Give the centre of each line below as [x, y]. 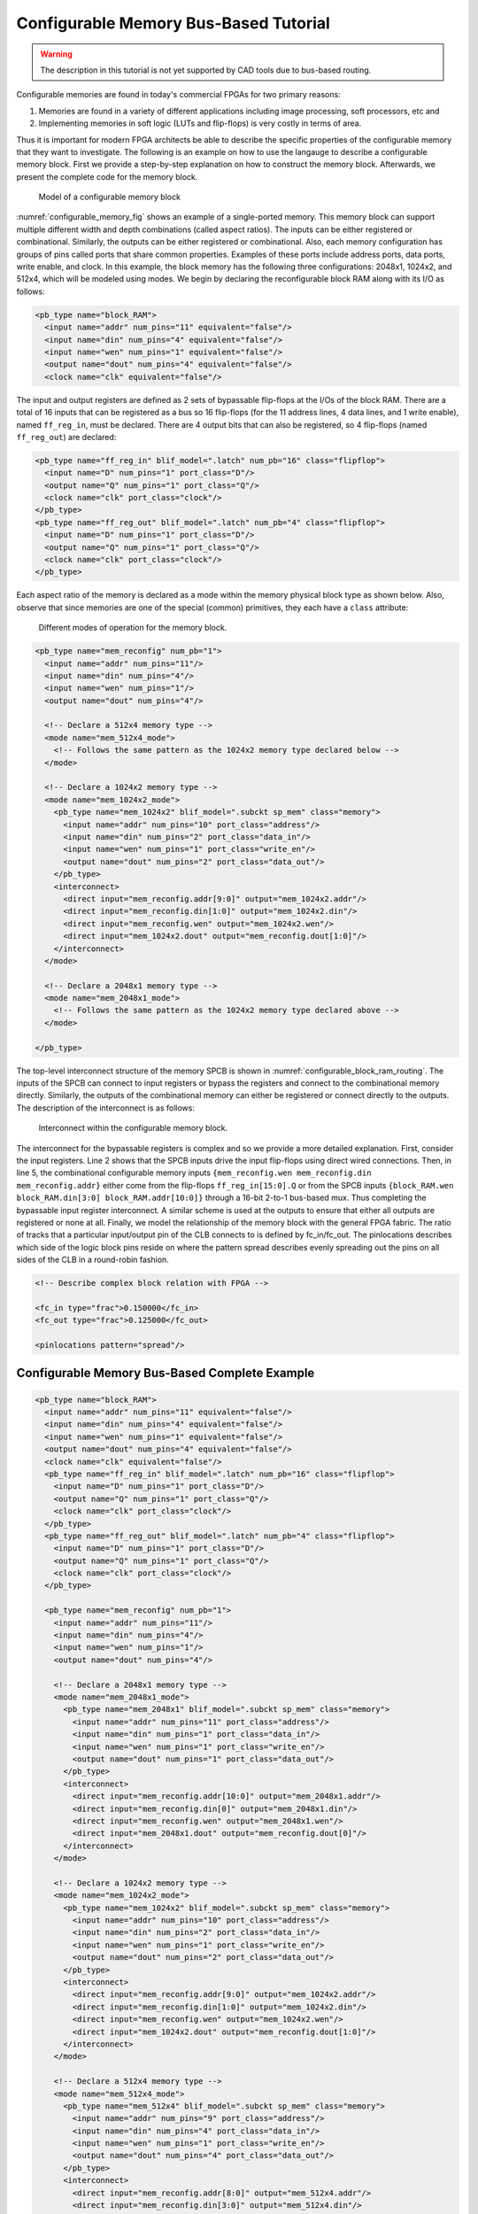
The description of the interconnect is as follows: [105, 1108]
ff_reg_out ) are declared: [66, 437]
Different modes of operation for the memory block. [133, 628]
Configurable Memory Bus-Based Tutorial [173, 23]
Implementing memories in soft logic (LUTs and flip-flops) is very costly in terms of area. [200, 123]
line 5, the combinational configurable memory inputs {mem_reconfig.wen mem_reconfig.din [194, 1173]
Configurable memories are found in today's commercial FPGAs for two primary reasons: [178, 95]
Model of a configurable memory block [110, 197]
